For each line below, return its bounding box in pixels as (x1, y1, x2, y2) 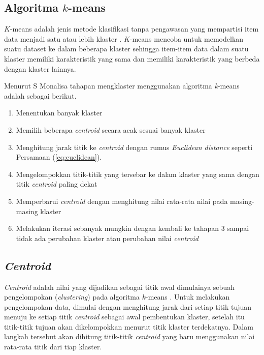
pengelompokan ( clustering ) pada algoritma (4, 291, 140, 302)
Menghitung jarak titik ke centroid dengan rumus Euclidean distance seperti (16, 141, 253, 152)
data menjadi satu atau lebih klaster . (4, 33, 122, 44)
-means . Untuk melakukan (145, 291, 230, 302)
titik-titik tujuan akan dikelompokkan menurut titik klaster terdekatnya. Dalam (4, 321, 253, 332)
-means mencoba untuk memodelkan (129, 33, 244, 44)
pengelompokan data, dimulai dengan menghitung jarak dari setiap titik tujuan (4, 301, 252, 312)
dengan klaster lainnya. (4, 63, 76, 74)
